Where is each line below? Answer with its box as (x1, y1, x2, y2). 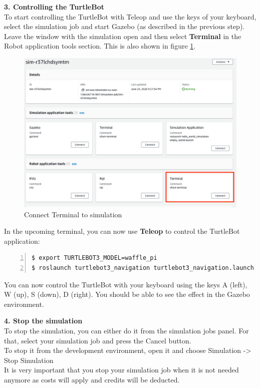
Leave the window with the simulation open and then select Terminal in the (4, 31, 241, 41)
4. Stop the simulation (4, 315, 83, 326)
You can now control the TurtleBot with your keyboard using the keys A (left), (4, 279, 247, 289)
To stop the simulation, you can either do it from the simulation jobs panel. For (4, 325, 249, 336)
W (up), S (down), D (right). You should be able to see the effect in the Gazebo (4, 289, 250, 299)
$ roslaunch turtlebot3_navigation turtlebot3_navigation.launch (32, 264, 254, 272)
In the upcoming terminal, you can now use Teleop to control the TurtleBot (4, 226, 240, 236)
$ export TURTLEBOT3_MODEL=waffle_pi (32, 254, 157, 262)
